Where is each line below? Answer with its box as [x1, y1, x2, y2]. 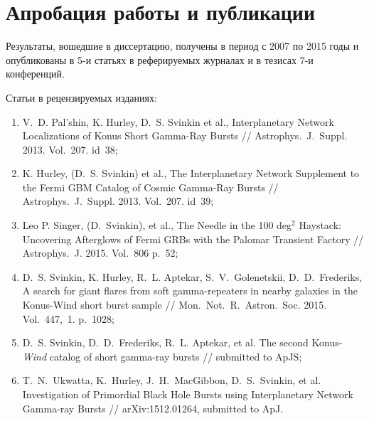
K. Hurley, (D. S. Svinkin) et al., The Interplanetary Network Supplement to [22, 166, 360, 181]
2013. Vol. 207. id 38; [22, 142, 118, 156]
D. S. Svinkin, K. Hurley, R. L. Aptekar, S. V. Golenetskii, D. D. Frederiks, [22, 269, 363, 284]
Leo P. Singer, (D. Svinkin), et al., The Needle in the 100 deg [22, 218, 292, 233]
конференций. [6, 66, 65, 81]
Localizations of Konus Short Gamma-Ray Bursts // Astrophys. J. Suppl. [22, 128, 348, 143]
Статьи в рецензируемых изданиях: [6, 90, 157, 105]
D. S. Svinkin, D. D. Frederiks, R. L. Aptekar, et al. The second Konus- [22, 335, 343, 350]
